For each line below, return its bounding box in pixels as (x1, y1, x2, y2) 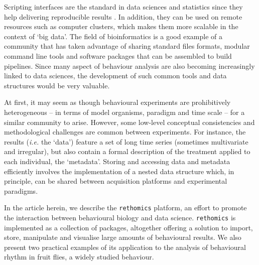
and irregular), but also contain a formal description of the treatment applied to (4, 146, 250, 157)
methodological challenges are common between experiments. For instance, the (4, 126, 246, 137)
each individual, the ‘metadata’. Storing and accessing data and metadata (4, 156, 230, 166)
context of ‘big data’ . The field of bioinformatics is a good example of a (4, 31, 222, 41)
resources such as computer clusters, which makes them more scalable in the (4, 21, 238, 32)
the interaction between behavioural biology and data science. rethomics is (4, 212, 236, 222)
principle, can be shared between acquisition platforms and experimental (4, 176, 227, 186)
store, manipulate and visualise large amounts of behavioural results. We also (4, 232, 241, 242)
